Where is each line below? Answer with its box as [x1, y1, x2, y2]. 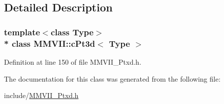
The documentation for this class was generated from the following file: [4, 73, 221, 84]
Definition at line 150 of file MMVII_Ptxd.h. [4, 56, 141, 67]
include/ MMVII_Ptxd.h [4, 90, 79, 101]
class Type [50, 25, 94, 38]
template [4, 25, 40, 38]
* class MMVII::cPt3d [4, 37, 96, 49]
